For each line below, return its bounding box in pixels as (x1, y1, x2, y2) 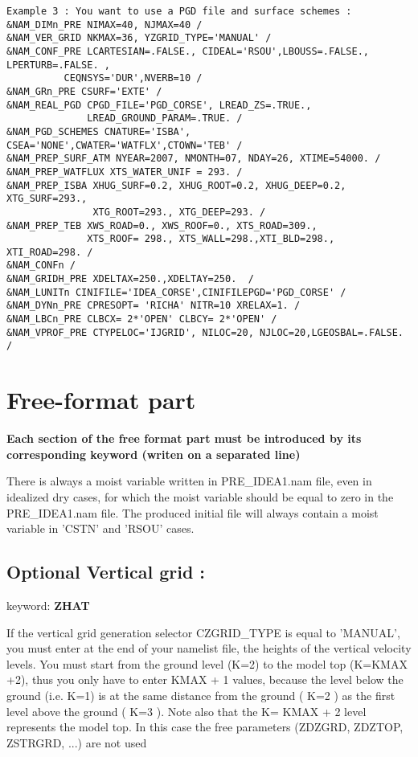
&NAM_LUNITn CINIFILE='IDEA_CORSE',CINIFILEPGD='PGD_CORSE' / (6, 286, 346, 298)
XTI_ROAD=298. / (6, 246, 93, 258)
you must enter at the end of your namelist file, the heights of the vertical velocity (6, 640, 412, 657)
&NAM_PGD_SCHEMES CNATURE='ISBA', (6, 125, 191, 137)
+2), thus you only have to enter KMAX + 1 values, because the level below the (6, 671, 404, 688)
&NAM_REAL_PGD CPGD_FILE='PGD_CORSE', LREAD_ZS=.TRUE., (6, 99, 312, 111)
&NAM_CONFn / (6, 260, 76, 272)
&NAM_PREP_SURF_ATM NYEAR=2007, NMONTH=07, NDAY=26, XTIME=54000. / (6, 153, 381, 165)
